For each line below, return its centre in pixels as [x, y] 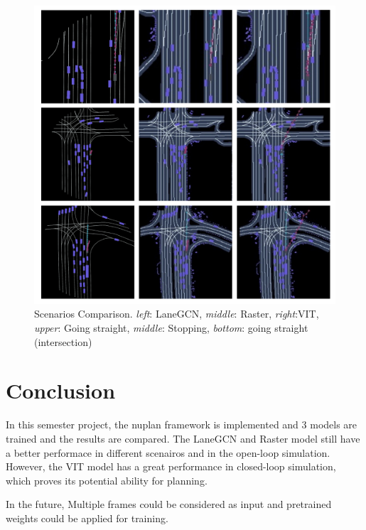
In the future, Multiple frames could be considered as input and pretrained [169, 504]
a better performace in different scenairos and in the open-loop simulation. [168, 452]
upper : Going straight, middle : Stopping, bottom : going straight [171, 328]
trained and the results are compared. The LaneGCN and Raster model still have [183, 438]
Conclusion [61, 390]
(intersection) [63, 341]
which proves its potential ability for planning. [107, 480]
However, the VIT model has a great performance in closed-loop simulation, [171, 466]
